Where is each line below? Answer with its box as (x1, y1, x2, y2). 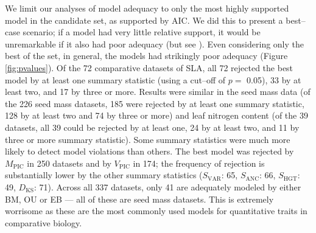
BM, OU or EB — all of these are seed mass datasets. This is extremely (5, 192, 274, 205)
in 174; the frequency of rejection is (133, 156, 265, 169)
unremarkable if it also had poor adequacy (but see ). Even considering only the (5, 37, 304, 50)
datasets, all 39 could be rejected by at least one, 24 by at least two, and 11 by (5, 120, 300, 133)
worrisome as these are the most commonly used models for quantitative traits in (5, 204, 307, 217)
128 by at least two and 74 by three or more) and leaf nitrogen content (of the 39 (5, 109, 308, 122)
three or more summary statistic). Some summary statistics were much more (5, 133, 290, 145)
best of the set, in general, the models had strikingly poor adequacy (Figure (5, 49, 288, 62)
